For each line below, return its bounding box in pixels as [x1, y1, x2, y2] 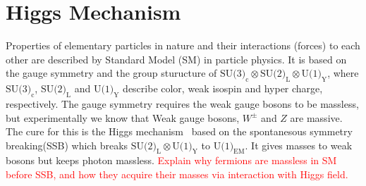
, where [327, 66, 359, 80]
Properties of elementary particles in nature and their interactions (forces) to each [6, 38, 360, 53]
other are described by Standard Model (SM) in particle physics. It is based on [6, 51, 347, 66]
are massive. [290, 110, 343, 125]
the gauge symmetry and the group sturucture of [6, 66, 217, 80]
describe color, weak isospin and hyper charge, [123, 81, 323, 96]
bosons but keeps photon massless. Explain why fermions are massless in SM [6, 153, 337, 168]
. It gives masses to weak [245, 137, 353, 152]
